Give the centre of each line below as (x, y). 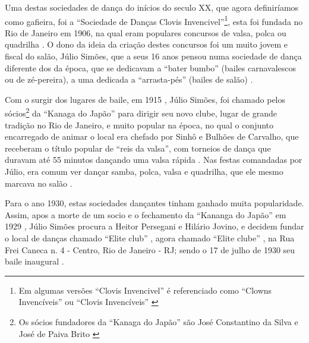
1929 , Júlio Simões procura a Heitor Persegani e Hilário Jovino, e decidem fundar (154, 226)
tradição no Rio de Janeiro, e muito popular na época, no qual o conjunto (139, 125)
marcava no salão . (39, 183)
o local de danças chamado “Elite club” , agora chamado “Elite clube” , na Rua (150, 238)
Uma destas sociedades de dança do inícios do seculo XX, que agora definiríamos (152, 7)
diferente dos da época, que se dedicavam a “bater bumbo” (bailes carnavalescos (151, 67)
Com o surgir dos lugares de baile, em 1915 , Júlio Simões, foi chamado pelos (145, 99)
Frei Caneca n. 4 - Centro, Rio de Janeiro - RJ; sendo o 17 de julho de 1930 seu (150, 249)
